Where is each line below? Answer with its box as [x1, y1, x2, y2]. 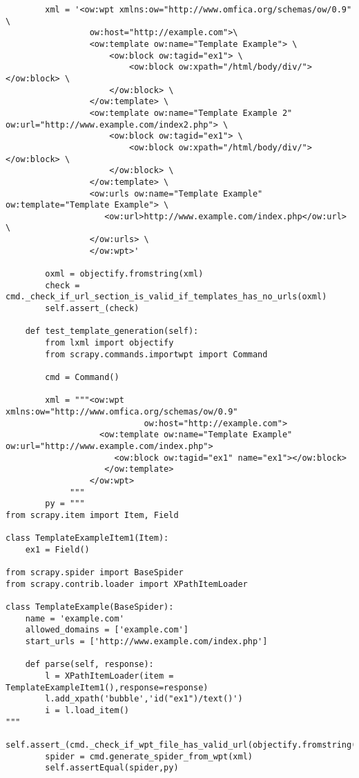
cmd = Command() [45, 372, 119, 382]
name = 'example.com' [25, 613, 124, 624]
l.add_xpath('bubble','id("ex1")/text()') [45, 694, 243, 704]
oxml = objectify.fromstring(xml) [45, 269, 204, 279]
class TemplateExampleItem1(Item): [6, 533, 169, 543]
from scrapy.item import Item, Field [6, 510, 179, 520]
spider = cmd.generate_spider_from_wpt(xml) [45, 751, 253, 761]
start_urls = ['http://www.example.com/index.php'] [25, 637, 268, 647]
